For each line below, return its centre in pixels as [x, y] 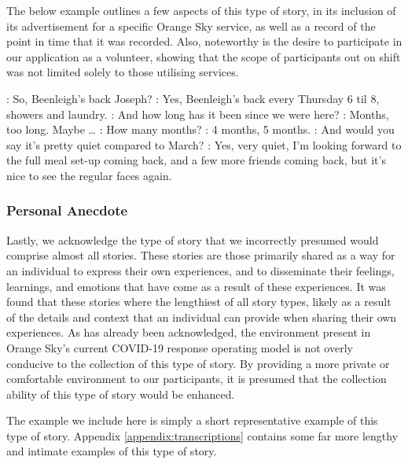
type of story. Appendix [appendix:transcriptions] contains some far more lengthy [202, 435]
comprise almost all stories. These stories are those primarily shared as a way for [201, 255]
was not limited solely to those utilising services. [123, 72]
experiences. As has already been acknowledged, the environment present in [189, 332]
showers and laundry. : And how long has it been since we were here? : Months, [198, 114]
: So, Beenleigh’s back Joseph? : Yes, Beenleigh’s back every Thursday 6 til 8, [193, 98]
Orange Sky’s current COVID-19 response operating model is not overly [180, 347]
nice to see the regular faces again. [89, 175]
